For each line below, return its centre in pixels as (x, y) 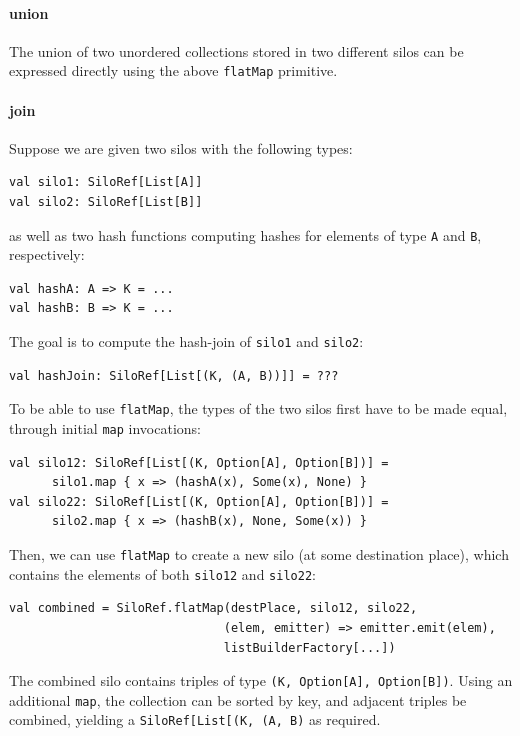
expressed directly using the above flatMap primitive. (173, 70)
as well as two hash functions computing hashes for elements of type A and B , (245, 234)
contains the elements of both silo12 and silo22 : (162, 573)
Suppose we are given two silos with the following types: (181, 147)
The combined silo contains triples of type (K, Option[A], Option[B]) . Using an (261, 680)
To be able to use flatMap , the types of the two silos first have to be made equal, (258, 408)
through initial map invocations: (105, 427)
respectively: (47, 254)
